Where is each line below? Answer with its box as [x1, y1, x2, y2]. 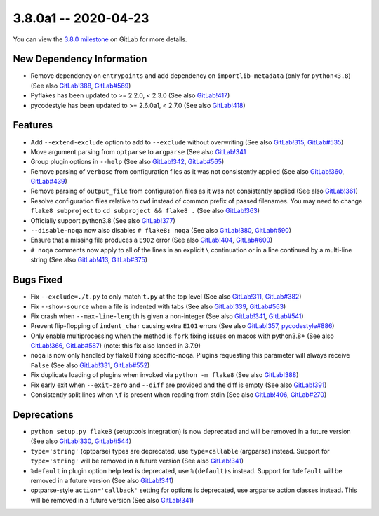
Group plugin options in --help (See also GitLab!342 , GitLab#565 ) [30, 158, 225, 166]
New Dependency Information [13, 53, 147, 65]
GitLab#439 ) [30, 177, 68, 186]
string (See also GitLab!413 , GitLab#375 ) [30, 256, 147, 264]
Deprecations [13, 409, 74, 421]
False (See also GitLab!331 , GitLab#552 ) [30, 361, 150, 369]
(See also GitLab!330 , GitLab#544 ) [30, 437, 132, 445]
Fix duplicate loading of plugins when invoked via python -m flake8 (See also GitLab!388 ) [30, 371, 299, 379]
